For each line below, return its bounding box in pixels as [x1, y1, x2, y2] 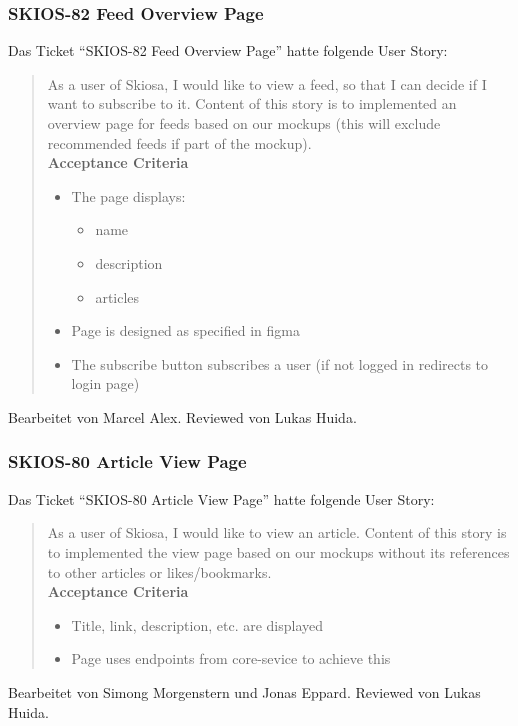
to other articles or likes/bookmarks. [47, 561, 272, 582]
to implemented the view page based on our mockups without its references [47, 541, 510, 562]
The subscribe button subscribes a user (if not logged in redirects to [71, 353, 489, 374]
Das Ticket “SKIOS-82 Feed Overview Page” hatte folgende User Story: [8, 40, 448, 61]
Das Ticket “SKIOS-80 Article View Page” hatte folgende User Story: [8, 488, 435, 509]
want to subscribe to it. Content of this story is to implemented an [47, 93, 457, 114]
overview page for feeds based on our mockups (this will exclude [47, 113, 441, 133]
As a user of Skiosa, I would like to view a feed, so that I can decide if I [47, 73, 487, 94]
